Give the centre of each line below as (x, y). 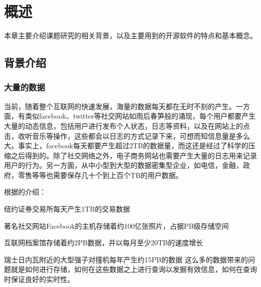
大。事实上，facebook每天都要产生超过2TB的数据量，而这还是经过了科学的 (126, 146)
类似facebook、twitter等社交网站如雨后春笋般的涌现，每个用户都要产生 (140, 116)
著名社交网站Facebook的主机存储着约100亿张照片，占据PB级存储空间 (116, 225)
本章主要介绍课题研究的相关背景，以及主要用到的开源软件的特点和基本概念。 (130, 35)
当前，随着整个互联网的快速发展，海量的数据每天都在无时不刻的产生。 (120, 106)
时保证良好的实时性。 (39, 279)
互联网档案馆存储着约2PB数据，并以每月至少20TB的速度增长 (104, 243)
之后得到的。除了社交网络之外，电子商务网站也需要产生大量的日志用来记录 (134, 155)
